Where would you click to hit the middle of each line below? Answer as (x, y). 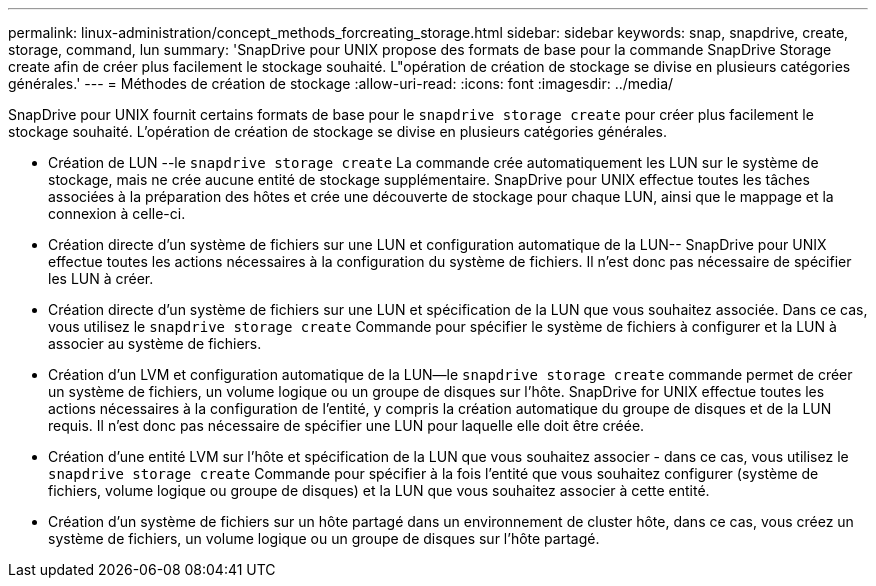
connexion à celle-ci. (117, 213)
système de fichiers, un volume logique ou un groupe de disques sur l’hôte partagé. (324, 538)
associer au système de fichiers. (155, 343)
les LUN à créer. (101, 278)
